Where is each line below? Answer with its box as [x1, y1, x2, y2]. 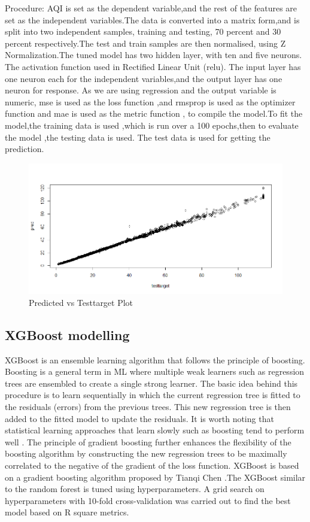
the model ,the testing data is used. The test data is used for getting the [5, 130, 271, 143]
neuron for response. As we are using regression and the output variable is [5, 84, 276, 96]
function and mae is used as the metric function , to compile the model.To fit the [5, 107, 303, 120]
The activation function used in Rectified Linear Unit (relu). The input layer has [5, 60, 301, 72]
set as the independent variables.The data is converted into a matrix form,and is [5, 13, 300, 26]
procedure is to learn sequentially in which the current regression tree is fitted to [5, 389, 300, 401]
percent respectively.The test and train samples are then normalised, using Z [5, 37, 286, 49]
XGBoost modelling [5, 325, 130, 344]
